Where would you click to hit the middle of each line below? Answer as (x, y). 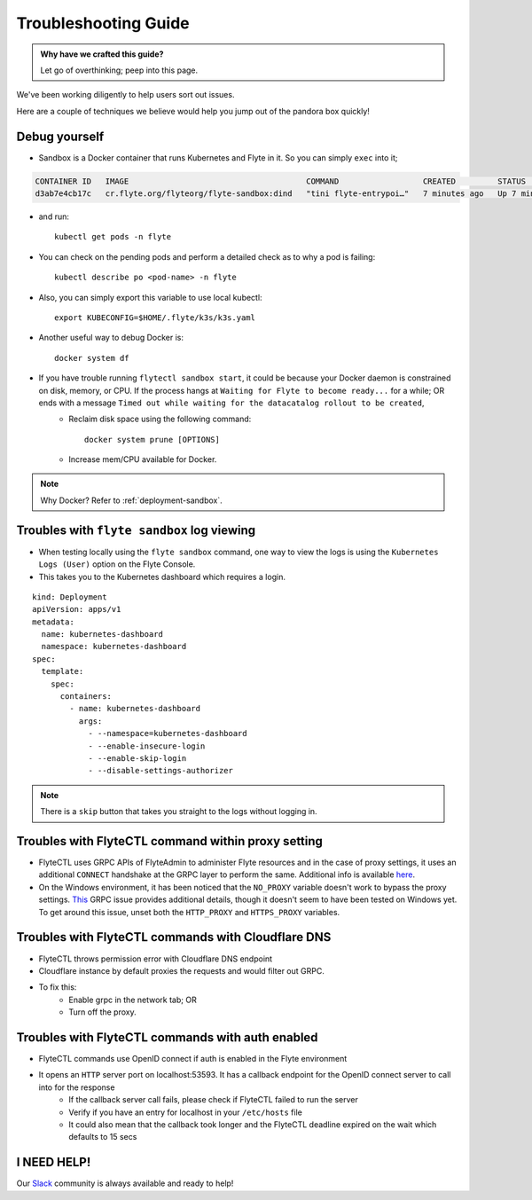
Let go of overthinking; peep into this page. (119, 70)
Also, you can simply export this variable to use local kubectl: (150, 297)
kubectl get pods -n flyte (113, 237)
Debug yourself (60, 136)
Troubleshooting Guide (103, 23)
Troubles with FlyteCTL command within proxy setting (170, 841)
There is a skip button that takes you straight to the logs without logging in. (179, 812)
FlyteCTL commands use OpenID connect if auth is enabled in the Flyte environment (193, 1059)
